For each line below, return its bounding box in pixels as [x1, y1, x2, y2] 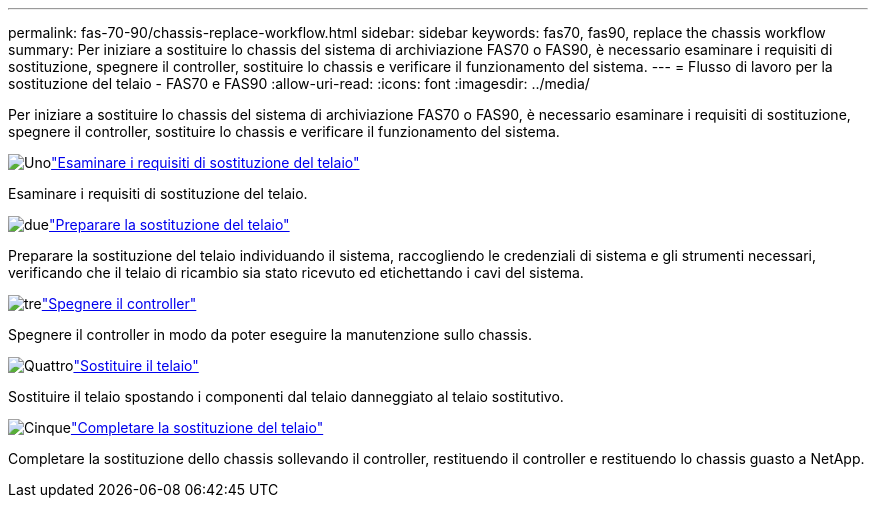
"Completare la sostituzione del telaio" [70, 419, 324, 436]
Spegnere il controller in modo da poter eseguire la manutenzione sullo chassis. [8, 326, 532, 343]
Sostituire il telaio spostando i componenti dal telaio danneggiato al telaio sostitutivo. [8, 388, 564, 405]
